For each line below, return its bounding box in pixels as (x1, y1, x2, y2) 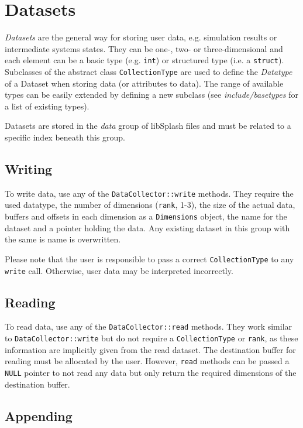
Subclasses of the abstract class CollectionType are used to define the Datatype (5, 65, 292, 77)
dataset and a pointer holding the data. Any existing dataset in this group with (5, 221, 290, 234)
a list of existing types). (5, 100, 89, 112)
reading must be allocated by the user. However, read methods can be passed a (5, 355, 290, 367)
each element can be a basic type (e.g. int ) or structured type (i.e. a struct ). (5, 54, 284, 66)
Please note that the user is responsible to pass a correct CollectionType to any (5, 252, 294, 265)
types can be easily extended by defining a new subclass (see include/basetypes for (5, 88, 298, 101)
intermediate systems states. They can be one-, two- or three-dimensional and (5, 42, 283, 54)
